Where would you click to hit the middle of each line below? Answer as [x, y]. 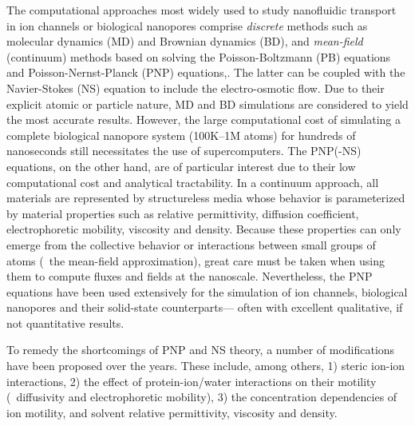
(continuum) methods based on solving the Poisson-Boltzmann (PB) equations [199, 56]
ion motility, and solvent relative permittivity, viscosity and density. [172, 412]
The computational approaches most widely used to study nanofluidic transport [202, 10]
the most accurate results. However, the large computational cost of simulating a [204, 119]
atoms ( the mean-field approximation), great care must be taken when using [196, 260]
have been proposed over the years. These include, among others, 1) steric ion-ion [206, 366]
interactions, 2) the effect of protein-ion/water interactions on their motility [192, 381]
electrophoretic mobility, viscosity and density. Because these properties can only [204, 229]
